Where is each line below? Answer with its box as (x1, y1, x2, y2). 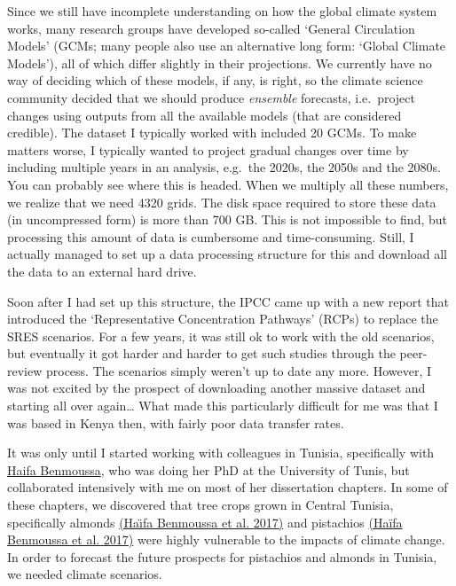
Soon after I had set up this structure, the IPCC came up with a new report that (7, 292, 450, 310)
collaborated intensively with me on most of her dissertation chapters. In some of (7, 478, 448, 496)
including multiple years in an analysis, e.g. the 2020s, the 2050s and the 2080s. (7, 158, 441, 176)
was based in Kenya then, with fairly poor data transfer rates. (7, 413, 344, 432)
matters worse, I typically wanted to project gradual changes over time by (7, 140, 409, 159)
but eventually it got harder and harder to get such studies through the (7, 344, 396, 363)
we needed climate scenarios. (7, 565, 162, 583)
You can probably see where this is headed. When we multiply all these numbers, (7, 175, 449, 193)
